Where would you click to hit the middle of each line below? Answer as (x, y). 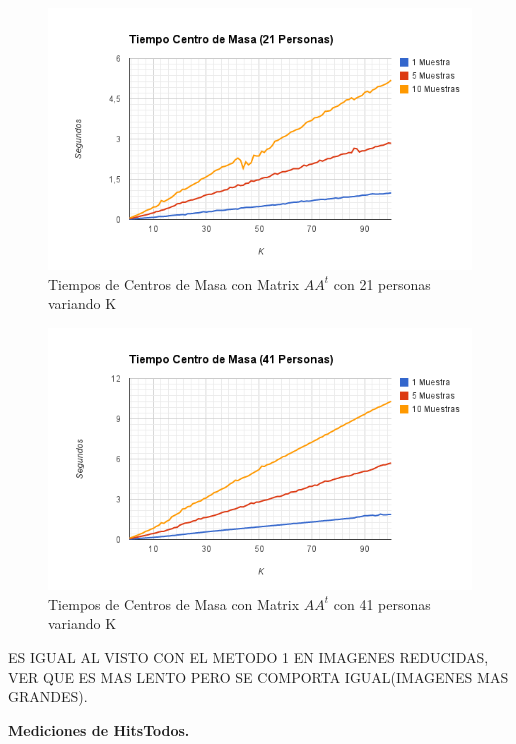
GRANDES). (48, 696)
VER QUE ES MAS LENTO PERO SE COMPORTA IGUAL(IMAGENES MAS (258, 676)
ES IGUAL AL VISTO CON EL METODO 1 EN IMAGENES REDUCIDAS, (248, 656)
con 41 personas (382, 603)
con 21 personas (382, 283)
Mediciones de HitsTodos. (99, 729)
